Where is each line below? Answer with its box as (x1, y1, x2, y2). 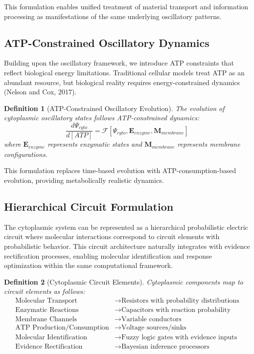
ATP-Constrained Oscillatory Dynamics (4, 35, 209, 50)
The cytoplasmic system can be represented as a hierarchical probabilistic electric (4, 221, 248, 232)
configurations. (4, 149, 47, 159)
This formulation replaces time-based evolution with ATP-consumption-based (4, 165, 236, 176)
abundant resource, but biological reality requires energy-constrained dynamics (4, 77, 240, 87)
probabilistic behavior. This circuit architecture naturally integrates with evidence (4, 241, 250, 251)
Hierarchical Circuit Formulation (4, 199, 174, 214)
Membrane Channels (15, 316, 77, 323)
